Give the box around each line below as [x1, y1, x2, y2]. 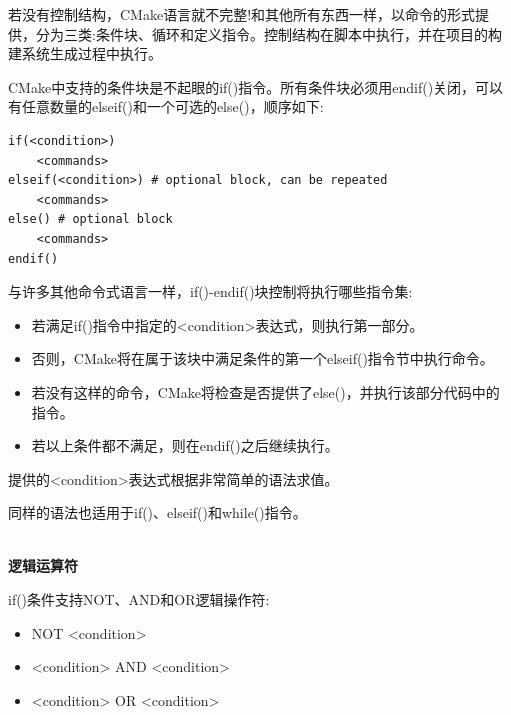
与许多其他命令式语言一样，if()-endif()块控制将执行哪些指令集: [8, 281, 413, 302]
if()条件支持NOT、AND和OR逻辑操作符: [8, 589, 270, 610]
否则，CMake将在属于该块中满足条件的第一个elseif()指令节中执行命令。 [31, 348, 494, 369]
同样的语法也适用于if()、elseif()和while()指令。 [8, 502, 307, 523]
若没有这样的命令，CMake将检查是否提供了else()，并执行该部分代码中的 [31, 381, 500, 402]
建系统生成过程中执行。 [8, 43, 162, 64]
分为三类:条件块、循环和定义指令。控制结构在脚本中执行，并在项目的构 [35, 23, 502, 44]
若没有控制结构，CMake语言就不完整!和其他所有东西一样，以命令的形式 [8, 4, 476, 24]
